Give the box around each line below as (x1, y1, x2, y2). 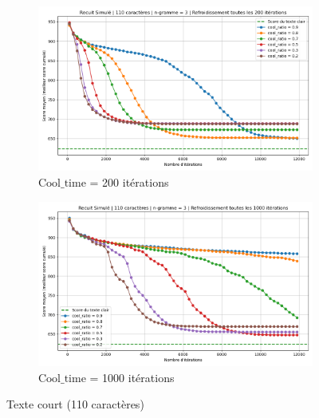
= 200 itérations (89, 173, 169, 190)
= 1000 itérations (89, 369, 175, 385)
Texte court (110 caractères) (6, 396, 144, 412)
